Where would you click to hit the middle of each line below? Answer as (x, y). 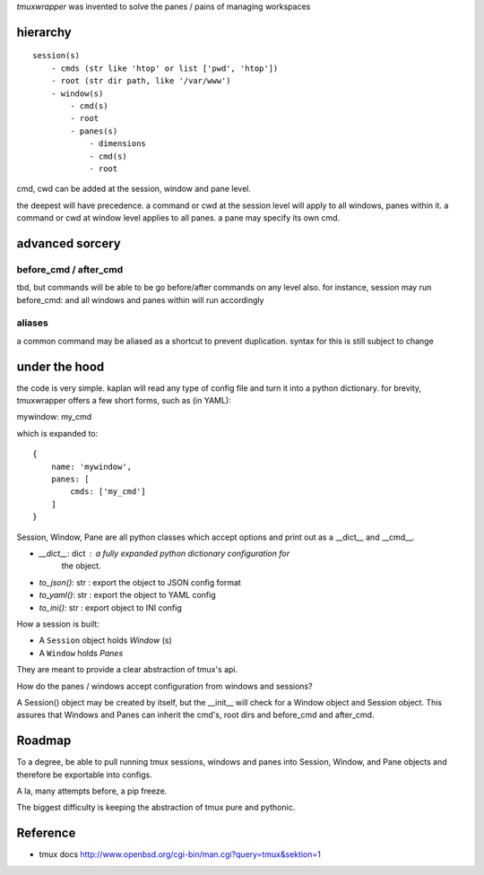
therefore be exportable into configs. (84, 775)
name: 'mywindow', (91, 467)
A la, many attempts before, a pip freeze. (92, 791)
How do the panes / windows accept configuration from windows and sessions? (164, 686)
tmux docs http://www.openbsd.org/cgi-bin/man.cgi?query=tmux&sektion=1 (180, 854)
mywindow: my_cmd (54, 417)
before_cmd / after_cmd (70, 269)
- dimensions (118, 144)
